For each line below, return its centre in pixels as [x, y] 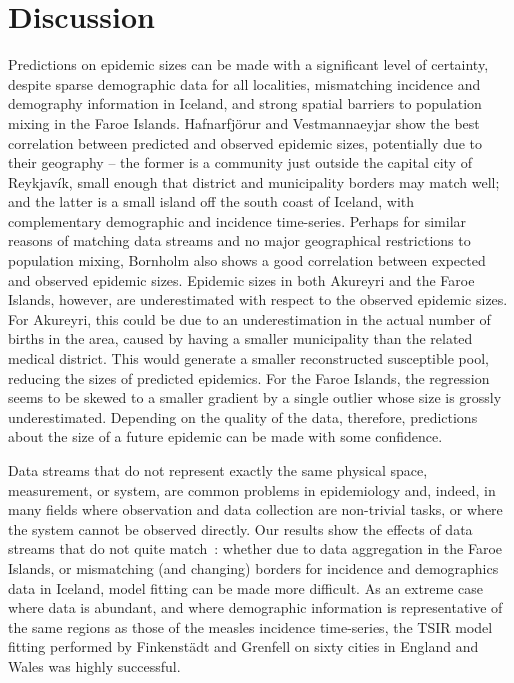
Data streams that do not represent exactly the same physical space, [218, 470]
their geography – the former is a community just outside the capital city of [240, 162]
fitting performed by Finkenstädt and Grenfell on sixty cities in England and [243, 646]
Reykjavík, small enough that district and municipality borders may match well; [254, 181]
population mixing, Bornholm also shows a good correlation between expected [247, 260]
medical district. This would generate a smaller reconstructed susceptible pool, [248, 358]
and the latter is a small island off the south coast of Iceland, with [211, 201]
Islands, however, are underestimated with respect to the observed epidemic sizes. [258, 299]
